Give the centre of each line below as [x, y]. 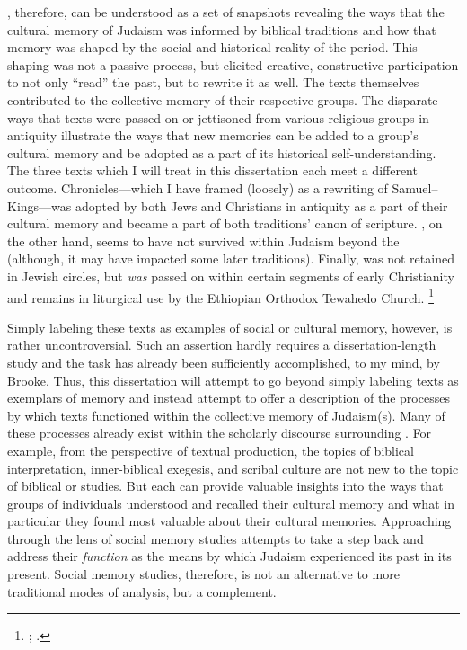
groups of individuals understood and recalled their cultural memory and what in [231, 503]
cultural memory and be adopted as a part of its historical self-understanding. [222, 152]
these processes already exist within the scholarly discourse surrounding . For [220, 433]
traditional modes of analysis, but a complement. [142, 591]
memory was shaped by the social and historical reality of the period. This [212, 47]
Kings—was [40, 205]
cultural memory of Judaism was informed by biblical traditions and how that [222, 29]
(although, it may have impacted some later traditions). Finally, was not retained [231, 258]
